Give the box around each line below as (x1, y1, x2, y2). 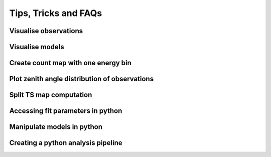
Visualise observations (9, 27, 83, 35)
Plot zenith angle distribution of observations (9, 75, 154, 83)
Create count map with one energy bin (9, 59, 131, 67)
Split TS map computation (9, 91, 92, 99)
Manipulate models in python (9, 123, 103, 131)
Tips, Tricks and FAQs (9, 8, 102, 19)
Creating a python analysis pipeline (9, 138, 122, 147)
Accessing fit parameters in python (9, 107, 122, 115)
